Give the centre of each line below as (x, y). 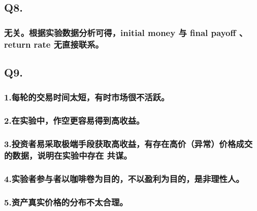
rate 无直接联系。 (69, 44)
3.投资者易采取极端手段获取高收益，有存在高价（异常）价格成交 (128, 143)
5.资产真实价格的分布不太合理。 (66, 202)
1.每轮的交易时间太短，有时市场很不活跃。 (87, 97)
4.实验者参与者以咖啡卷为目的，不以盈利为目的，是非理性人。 (124, 178)
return (18, 44)
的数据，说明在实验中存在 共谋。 (68, 155)
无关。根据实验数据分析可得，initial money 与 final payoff (120, 32)
